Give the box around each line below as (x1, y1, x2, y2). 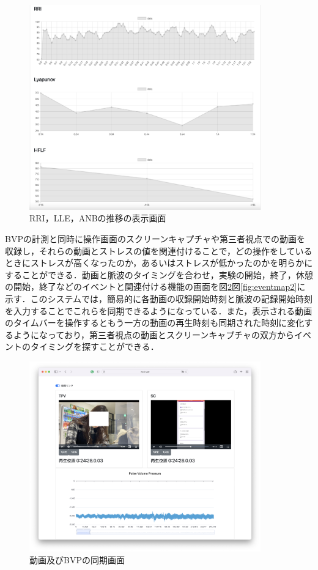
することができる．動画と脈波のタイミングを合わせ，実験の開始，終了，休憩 (5, 268, 313, 281)
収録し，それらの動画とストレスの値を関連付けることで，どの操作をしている (5, 244, 312, 257)
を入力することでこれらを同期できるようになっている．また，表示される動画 (5, 304, 312, 317)
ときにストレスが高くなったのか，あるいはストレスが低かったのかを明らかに (5, 256, 313, 269)
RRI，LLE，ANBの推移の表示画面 (29, 212, 166, 224)
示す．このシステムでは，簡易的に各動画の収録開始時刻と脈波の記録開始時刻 (5, 292, 313, 305)
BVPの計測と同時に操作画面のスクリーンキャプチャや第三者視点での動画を (5, 232, 306, 245)
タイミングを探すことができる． (30, 340, 159, 353)
